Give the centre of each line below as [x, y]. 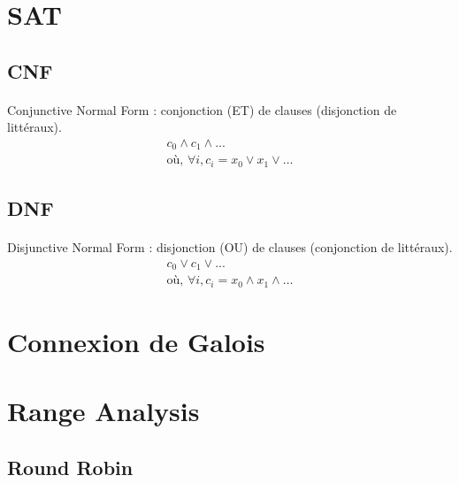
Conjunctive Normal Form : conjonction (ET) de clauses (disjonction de [202, 109]
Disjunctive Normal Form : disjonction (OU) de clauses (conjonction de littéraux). [230, 247]
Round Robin [70, 467]
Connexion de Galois [136, 342]
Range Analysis [103, 411]
